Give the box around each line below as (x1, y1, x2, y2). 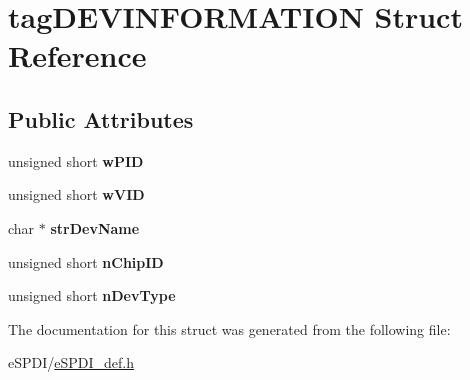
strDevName (50, 217, 140, 238)
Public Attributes (8, 103, 194, 134)
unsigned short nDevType (8, 285, 176, 306)
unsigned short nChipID (8, 251, 164, 272)
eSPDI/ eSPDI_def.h (8, 352, 135, 373)
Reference (8, 35, 147, 76)
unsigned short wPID (8, 150, 144, 171)
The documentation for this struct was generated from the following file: (8, 318, 451, 339)
